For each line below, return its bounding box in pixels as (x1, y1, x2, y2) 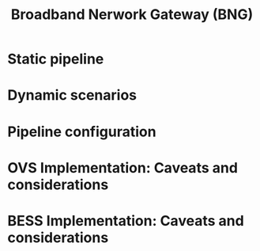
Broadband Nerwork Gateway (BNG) (10, 6, 254, 24)
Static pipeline (7, 50, 104, 68)
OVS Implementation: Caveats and (7, 158, 239, 177)
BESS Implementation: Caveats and (7, 211, 244, 230)
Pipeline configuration (7, 123, 156, 140)
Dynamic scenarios (7, 86, 138, 105)
